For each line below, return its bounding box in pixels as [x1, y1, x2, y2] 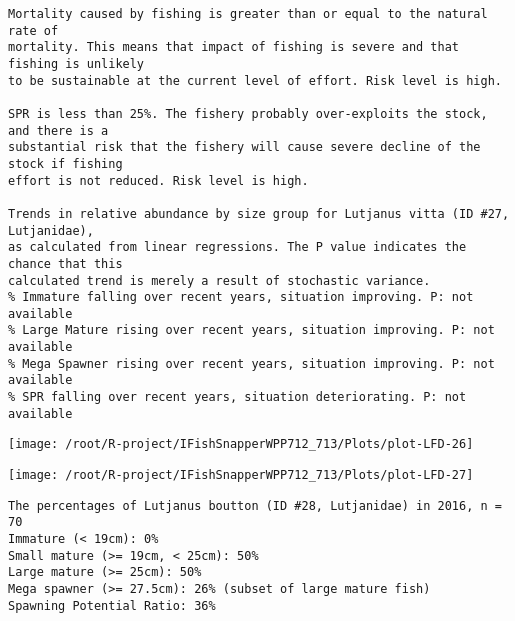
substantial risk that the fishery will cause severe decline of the [8, 140, 481, 155]
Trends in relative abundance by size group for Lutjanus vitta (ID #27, [8, 206, 510, 221]
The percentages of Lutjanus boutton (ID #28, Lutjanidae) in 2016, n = [8, 498, 502, 513]
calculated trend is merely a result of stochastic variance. [8, 273, 431, 288]
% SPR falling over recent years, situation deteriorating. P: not [8, 390, 467, 405]
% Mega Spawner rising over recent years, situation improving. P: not [8, 356, 495, 371]
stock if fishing [8, 156, 123, 171]
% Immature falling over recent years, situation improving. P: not [8, 290, 474, 305]
